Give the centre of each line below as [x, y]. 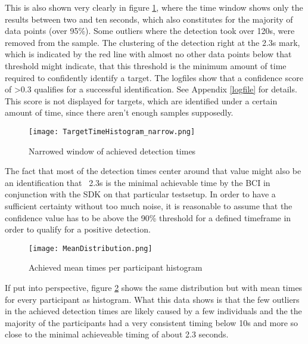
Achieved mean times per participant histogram [116, 267]
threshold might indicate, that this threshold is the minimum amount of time [146, 65]
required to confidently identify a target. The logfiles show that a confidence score [154, 77]
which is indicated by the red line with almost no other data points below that [148, 54]
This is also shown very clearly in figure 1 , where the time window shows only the [154, 7]
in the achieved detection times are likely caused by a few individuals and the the [153, 311]
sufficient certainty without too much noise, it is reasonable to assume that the [149, 205]
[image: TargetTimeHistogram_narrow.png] [112, 131]
